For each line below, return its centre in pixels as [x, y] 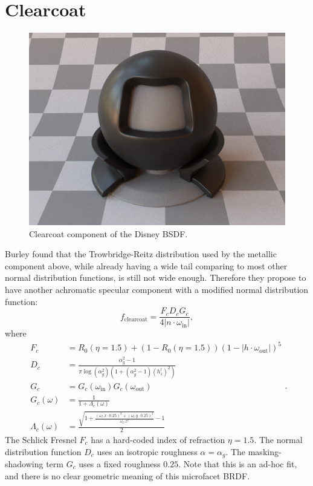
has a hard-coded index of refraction [158, 439]
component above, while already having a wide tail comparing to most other [146, 265]
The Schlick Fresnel [41, 439]
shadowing [24, 464]
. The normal [278, 439]
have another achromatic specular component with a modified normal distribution [157, 289]
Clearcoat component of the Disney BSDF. [108, 233]
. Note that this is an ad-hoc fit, [238, 464]
